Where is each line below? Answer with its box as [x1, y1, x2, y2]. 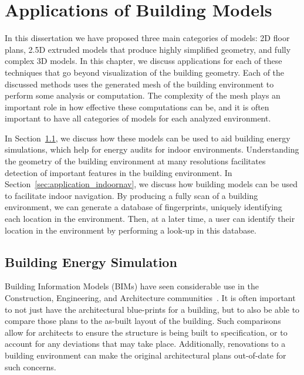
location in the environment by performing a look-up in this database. [5, 224, 256, 236]
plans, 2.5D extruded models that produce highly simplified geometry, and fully [5, 43, 291, 55]
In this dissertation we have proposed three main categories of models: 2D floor [5, 32, 290, 44]
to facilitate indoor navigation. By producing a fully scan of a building [5, 189, 258, 201]
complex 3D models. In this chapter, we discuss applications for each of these [5, 55, 282, 67]
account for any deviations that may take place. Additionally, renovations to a [5, 337, 286, 350]
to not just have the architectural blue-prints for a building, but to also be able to [5, 303, 300, 315]
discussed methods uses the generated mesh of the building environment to [5, 77, 274, 90]
